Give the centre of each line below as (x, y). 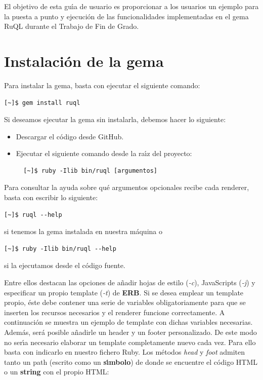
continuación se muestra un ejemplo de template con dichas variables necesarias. (128, 322)
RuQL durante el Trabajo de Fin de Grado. (72, 26)
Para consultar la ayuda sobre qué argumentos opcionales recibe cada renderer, (127, 187)
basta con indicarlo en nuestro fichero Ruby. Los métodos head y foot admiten (125, 352)
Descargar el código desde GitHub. (70, 136)
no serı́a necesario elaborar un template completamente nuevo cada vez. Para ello (130, 342)
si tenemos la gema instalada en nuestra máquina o (83, 231)
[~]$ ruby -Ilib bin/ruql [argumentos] (90, 170)
